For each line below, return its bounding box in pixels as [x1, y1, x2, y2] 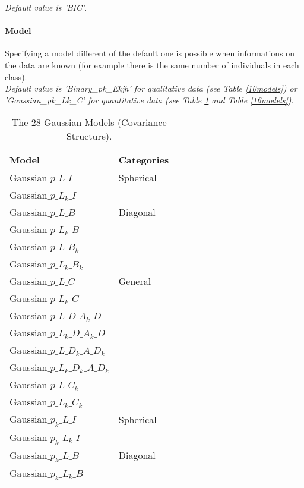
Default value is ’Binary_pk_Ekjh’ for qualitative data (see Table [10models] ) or [5, 82, 297, 95]
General [118, 274, 151, 288]
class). [5, 70, 27, 83]
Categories [118, 153, 169, 167]
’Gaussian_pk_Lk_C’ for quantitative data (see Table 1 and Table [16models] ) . [5, 93, 294, 106]
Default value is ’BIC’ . [5, 1, 87, 13]
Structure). [66, 129, 112, 143]
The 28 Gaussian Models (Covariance [11, 115, 167, 130]
